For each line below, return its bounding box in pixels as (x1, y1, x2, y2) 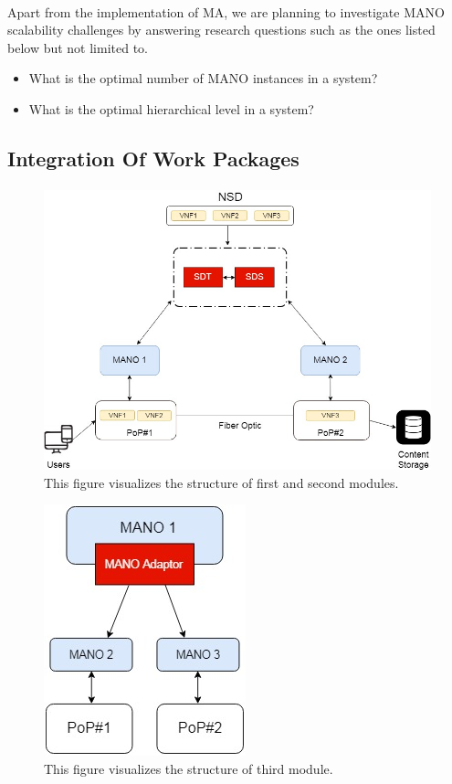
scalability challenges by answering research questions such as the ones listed (7, 20, 436, 39)
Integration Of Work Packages (7, 143, 300, 172)
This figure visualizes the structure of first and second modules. (44, 472, 399, 492)
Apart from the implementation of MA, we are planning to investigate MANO (7, 2, 445, 21)
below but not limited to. (7, 37, 149, 57)
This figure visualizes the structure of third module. (44, 758, 333, 778)
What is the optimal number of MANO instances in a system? (28, 69, 378, 88)
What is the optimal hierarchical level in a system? (28, 99, 314, 118)
